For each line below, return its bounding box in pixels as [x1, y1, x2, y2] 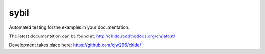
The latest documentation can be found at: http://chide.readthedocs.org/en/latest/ [9, 33, 176, 39]
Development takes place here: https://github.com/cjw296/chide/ [9, 42, 142, 48]
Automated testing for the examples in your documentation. [9, 24, 130, 30]
